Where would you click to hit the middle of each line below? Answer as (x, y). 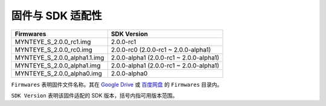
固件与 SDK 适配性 (56, 16)
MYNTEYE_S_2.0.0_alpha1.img (58, 65)
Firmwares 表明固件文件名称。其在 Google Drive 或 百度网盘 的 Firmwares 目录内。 (117, 84)
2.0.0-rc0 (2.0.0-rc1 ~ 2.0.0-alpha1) (161, 49)
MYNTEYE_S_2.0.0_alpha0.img (58, 73)
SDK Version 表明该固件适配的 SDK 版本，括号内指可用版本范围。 (94, 95)
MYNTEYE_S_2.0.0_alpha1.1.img (59, 57)
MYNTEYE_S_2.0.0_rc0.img (54, 49)
